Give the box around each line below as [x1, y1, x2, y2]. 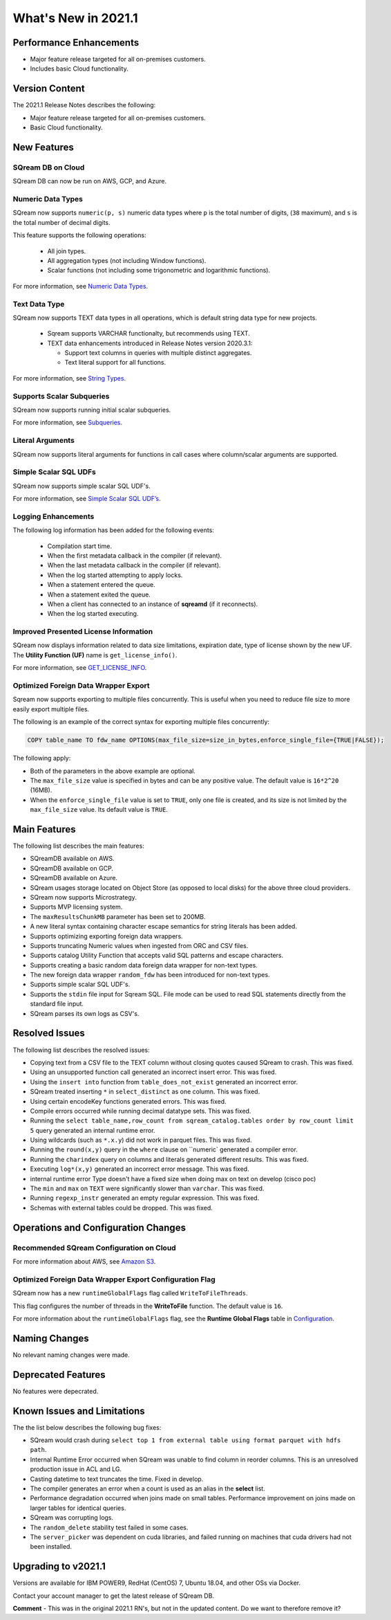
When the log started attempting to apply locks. [47, 571, 183, 579]
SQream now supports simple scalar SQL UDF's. [12, 482, 151, 490]
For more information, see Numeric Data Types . [12, 282, 149, 290]
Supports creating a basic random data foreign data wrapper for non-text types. [30, 961, 258, 969]
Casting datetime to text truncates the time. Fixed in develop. [30, 1475, 204, 1483]
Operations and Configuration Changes [12, 1221, 187, 1233]
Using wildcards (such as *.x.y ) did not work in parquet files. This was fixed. [30, 1136, 252, 1145]
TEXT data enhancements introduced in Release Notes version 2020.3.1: [47, 339, 253, 347]
